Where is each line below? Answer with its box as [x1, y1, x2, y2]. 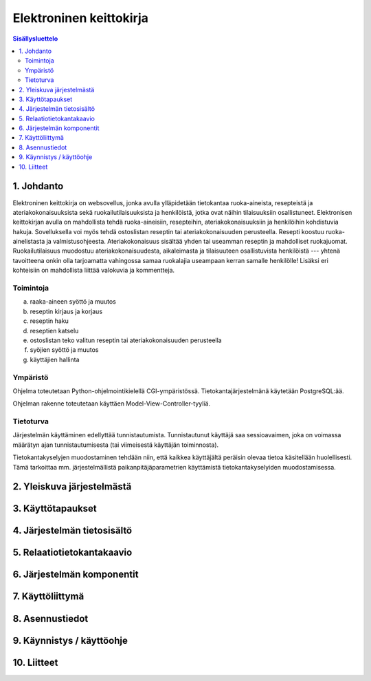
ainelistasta [12, 238, 45, 246]
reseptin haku [30, 317, 69, 325]
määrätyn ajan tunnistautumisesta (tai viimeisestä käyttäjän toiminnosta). [12, 441, 219, 449]
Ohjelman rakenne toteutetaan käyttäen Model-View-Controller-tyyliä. [12, 399, 211, 408]
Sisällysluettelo [12, 34, 58, 43]
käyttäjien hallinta [30, 355, 80, 364]
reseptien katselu [30, 326, 79, 335]
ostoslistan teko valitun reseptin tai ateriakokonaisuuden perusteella [30, 336, 223, 344]
